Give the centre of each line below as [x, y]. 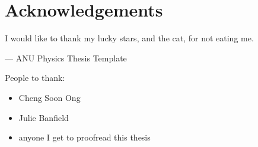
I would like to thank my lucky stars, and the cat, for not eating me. [129, 38]
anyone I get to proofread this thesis [85, 137]
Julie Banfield [44, 117]
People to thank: [35, 78]
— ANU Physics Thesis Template [66, 58]
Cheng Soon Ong [50, 97]
